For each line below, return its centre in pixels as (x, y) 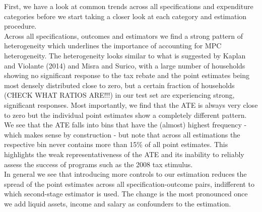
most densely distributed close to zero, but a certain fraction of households (119, 85)
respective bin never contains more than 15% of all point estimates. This (116, 144)
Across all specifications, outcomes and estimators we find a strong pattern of (124, 36)
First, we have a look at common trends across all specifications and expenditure (129, 6)
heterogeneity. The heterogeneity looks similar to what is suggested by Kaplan (125, 55)
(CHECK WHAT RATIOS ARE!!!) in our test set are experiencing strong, (119, 95)
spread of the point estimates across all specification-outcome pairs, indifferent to (129, 184)
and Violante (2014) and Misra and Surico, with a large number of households (125, 65)
